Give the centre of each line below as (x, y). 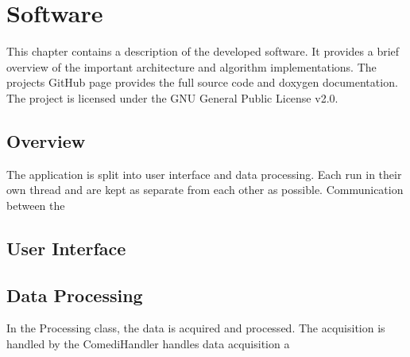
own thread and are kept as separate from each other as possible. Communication (205, 190)
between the (36, 205)
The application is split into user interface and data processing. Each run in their (204, 174)
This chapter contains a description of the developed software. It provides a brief (203, 51)
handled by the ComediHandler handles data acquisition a (148, 344)
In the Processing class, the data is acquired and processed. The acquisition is (196, 328)
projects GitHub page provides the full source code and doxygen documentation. (202, 82)
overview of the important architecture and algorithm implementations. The (191, 66)
